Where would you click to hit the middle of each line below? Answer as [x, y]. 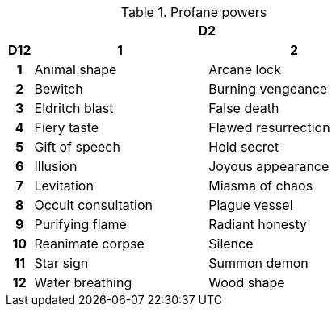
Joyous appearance [269, 166]
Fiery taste [67, 127]
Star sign [61, 263]
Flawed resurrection [269, 127]
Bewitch [59, 89]
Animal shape [76, 69]
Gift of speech [77, 147]
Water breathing [83, 282]
